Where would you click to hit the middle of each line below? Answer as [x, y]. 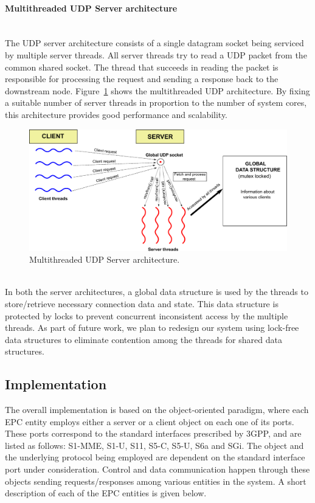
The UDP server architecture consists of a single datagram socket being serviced [154, 43]
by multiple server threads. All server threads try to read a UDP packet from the [156, 54]
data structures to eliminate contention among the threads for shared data [144, 339]
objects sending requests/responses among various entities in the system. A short [156, 481]
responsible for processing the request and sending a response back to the [142, 79]
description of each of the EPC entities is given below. [106, 493]
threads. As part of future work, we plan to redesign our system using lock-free [152, 328]
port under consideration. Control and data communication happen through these [157, 469]
